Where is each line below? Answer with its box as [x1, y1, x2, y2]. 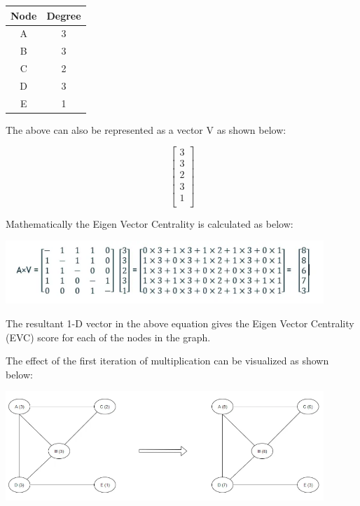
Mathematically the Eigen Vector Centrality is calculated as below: [6, 216, 293, 231]
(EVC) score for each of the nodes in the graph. [6, 329, 211, 344]
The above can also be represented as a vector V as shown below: [6, 122, 286, 137]
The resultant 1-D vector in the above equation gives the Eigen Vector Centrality [6, 315, 354, 330]
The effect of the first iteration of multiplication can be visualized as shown [6, 353, 329, 368]
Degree [46, 8, 81, 22]
